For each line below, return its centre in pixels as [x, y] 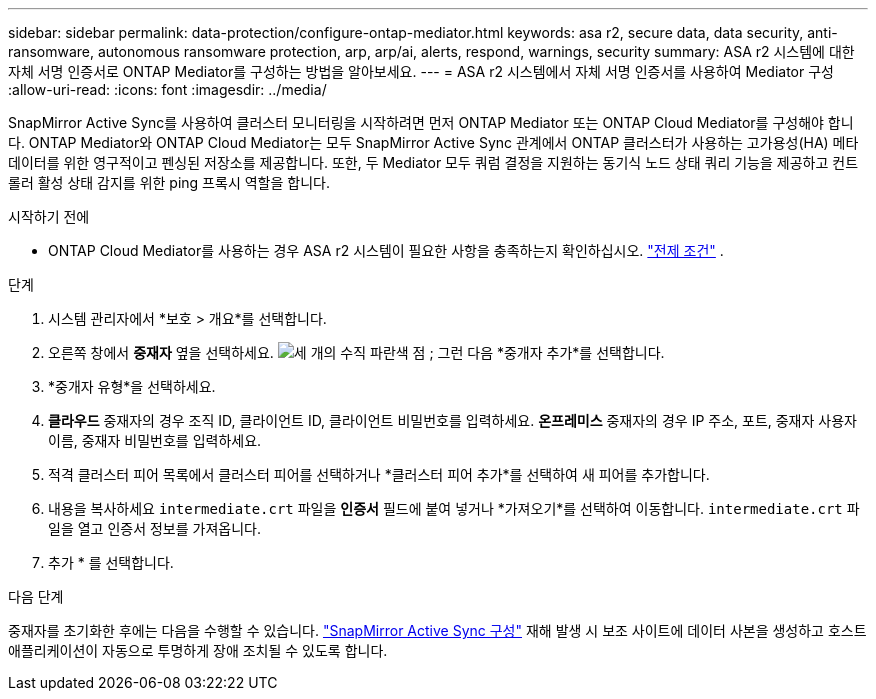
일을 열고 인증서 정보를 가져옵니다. [154, 528]
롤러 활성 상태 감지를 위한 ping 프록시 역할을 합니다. [169, 182]
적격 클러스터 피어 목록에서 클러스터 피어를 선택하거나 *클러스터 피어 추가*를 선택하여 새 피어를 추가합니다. [379, 474]
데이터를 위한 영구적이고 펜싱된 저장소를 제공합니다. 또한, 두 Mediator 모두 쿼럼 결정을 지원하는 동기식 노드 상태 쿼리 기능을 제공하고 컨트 [433, 162]
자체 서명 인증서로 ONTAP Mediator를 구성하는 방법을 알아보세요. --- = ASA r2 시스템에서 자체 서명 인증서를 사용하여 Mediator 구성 [421, 71]
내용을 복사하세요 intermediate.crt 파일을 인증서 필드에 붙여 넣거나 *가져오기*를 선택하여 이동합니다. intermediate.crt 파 [454, 508]
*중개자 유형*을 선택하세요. [132, 386]
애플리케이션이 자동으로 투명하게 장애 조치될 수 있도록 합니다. [198, 650]
